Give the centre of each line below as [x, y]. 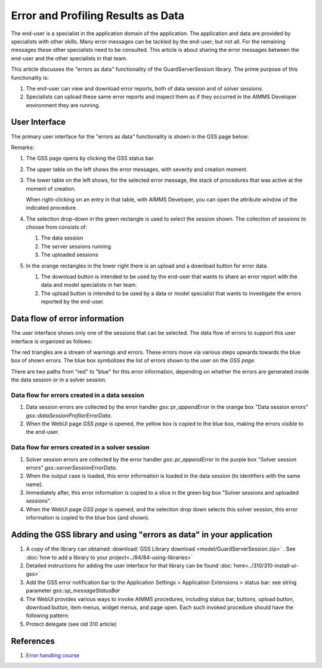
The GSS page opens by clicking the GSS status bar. [90, 159]
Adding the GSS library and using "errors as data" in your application [142, 535]
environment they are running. [63, 105]
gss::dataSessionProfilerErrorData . [69, 415]
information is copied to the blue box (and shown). [88, 518]
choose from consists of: [57, 227]
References [33, 641]
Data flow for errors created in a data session [78, 395]
